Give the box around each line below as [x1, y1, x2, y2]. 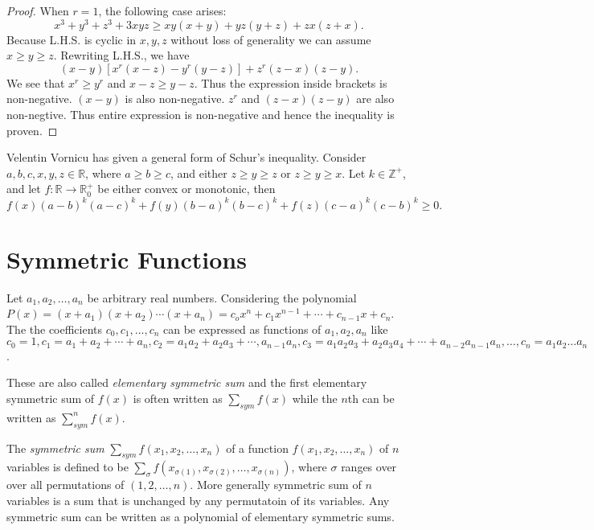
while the [292, 390, 338, 407]
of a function [226, 439, 289, 456]
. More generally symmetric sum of [190, 476, 362, 493]
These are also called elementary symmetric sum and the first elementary [6, 374, 367, 391]
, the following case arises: [98, 2, 227, 18]
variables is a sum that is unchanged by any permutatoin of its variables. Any [6, 492, 390, 509]
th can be [347, 390, 395, 407]
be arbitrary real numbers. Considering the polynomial [87, 289, 357, 306]
